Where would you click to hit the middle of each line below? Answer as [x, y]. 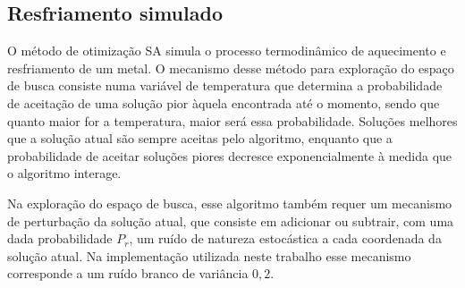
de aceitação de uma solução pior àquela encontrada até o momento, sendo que [224, 102]
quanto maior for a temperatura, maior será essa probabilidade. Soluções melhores [232, 120]
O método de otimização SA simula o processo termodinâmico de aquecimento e [227, 51]
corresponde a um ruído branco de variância [128, 273]
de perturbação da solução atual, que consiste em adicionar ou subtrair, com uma [231, 220]
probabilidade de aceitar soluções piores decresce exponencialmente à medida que [230, 155]
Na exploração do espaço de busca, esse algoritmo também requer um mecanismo [230, 203]
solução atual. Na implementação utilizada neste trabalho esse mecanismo [209, 255]
